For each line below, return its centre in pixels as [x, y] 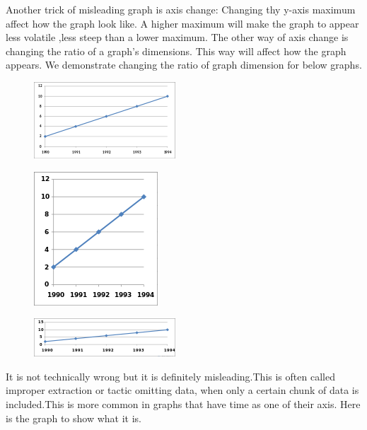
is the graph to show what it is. [74, 418]
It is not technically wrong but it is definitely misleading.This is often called [170, 376]
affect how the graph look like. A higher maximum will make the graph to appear [182, 23]
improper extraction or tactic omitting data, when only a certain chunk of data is [182, 390]
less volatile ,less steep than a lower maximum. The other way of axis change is [177, 37]
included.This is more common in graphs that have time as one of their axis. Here [183, 403]
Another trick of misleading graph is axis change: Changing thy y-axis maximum [181, 9]
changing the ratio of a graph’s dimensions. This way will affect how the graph [176, 51]
